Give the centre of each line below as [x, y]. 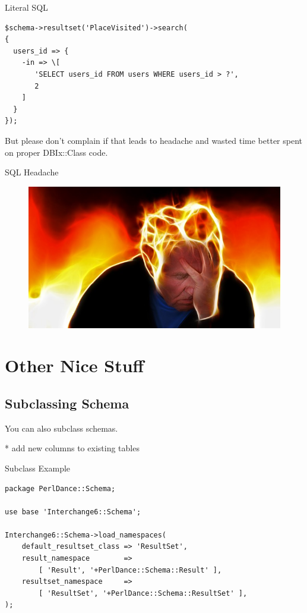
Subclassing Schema [67, 403]
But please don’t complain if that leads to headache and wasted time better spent [154, 140]
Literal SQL [26, 7]
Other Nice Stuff [75, 365]
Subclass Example [38, 468]
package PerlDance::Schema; [60, 488]
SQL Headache [32, 172]
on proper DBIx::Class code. [56, 152]
